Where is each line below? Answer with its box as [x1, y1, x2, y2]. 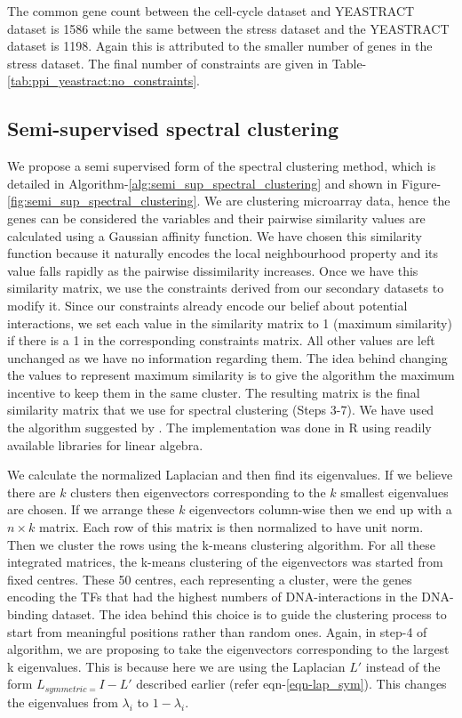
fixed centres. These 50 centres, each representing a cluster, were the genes [7, 569, 412, 588]
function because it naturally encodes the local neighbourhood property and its [7, 244, 439, 262]
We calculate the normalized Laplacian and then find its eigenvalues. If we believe [7, 465, 453, 484]
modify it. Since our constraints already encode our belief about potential [7, 295, 408, 314]
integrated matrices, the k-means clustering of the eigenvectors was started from [7, 553, 443, 571]
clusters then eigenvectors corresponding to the [70, 482, 326, 501]
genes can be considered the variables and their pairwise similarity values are [7, 208, 426, 227]
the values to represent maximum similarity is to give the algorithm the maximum [7, 366, 455, 384]
